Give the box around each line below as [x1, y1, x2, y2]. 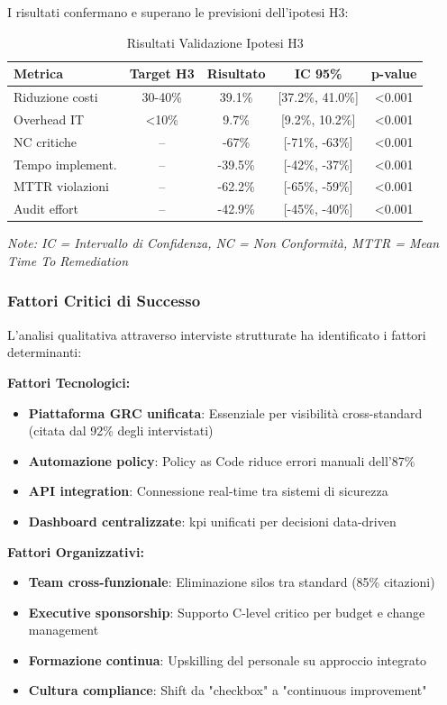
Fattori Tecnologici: [7, 372, 131, 391]
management [28, 620, 99, 639]
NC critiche [14, 132, 78, 151]
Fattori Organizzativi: [7, 542, 144, 561]
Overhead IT [14, 109, 85, 128]
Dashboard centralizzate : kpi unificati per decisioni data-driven [28, 511, 397, 530]
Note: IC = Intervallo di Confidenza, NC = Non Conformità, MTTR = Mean [7, 233, 440, 252]
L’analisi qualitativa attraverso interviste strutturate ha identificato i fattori [7, 325, 426, 343]
